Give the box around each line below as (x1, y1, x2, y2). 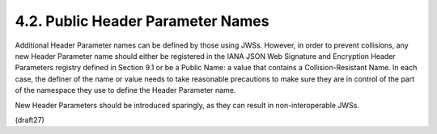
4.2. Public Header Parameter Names (15, 12, 269, 30)
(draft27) (15, 115, 45, 124)
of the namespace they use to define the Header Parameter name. (15, 86, 236, 95)
